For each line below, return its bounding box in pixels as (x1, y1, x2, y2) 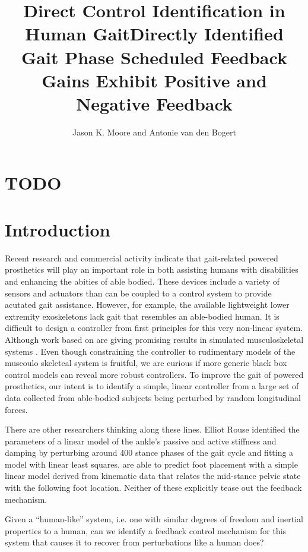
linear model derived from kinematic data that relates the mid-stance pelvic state (5, 469, 301, 482)
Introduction (5, 217, 110, 241)
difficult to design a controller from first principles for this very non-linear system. (5, 321, 303, 334)
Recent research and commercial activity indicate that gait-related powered (5, 251, 278, 264)
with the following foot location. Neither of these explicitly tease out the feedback (5, 481, 302, 494)
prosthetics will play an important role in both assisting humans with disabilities (5, 263, 299, 276)
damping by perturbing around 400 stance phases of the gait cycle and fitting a (5, 446, 294, 459)
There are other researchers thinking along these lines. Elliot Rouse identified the (5, 423, 300, 436)
